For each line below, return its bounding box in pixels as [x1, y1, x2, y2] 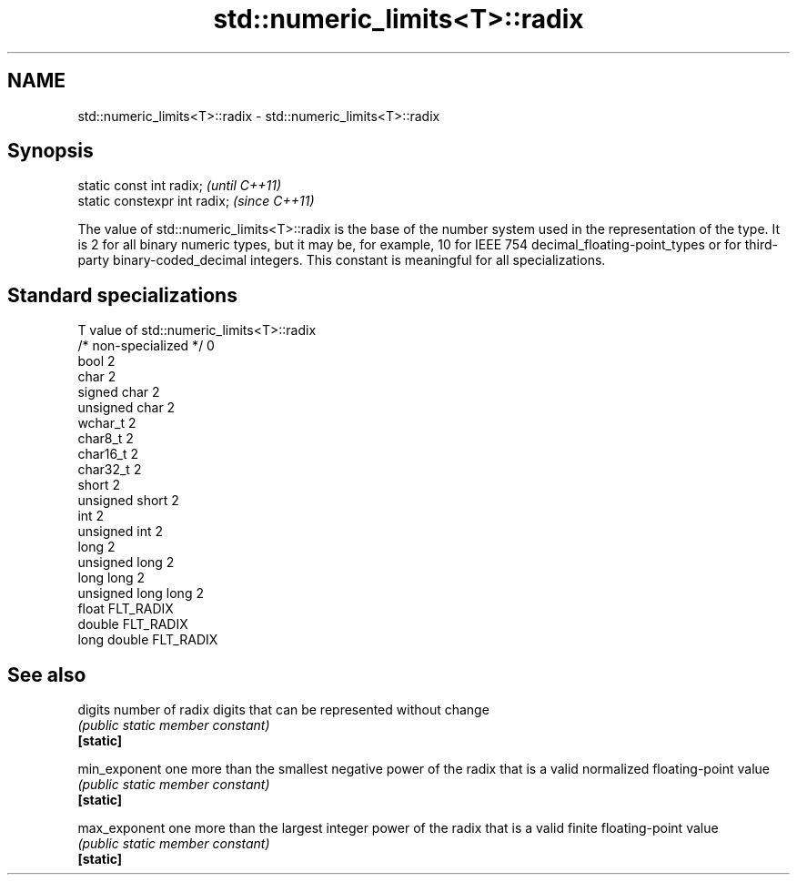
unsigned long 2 [77, 554, 175, 571]
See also [7, 663, 86, 686]
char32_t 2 [77, 461, 142, 478]
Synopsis [7, 139, 94, 163]
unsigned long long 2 [77, 585, 204, 602]
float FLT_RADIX [77, 601, 174, 617]
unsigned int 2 [77, 523, 163, 540]
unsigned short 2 [77, 492, 179, 509]
